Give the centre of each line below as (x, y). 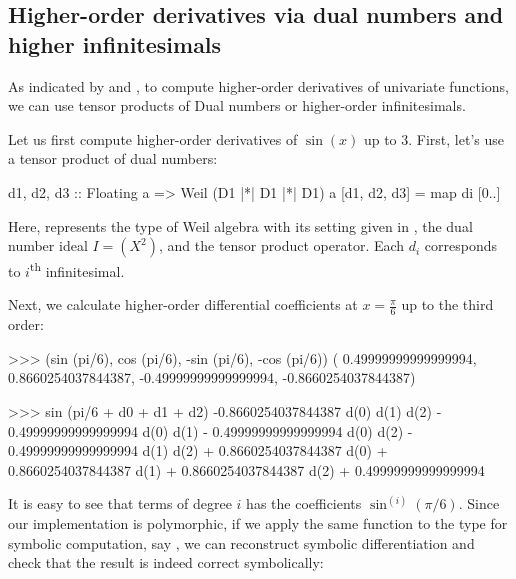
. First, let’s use (456, 138)
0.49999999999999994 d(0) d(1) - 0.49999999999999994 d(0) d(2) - (210, 430)
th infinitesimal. (77, 269)
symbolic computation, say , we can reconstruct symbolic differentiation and (241, 542)
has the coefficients (304, 503)
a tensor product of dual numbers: (113, 158)
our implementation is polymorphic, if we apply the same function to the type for (258, 522)
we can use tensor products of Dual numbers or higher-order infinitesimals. (237, 105)
